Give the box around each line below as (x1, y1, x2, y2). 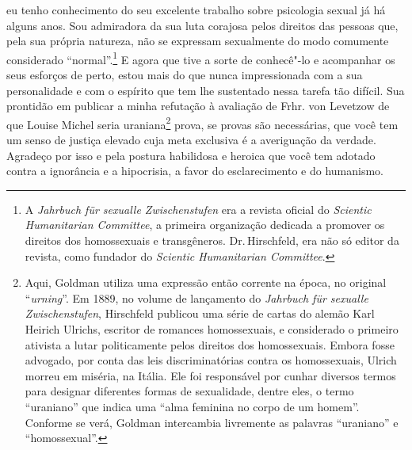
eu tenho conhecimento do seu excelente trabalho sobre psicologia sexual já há (6, 2, 386, 17)
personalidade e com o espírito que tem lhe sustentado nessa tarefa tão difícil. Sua (6, 82, 405, 98)
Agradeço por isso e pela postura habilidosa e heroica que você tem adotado (6, 147, 376, 163)
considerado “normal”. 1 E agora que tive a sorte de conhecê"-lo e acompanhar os (6, 48, 395, 67)
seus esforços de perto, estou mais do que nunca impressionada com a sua (6, 67, 363, 83)
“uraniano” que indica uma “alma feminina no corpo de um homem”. (25, 398, 360, 414)
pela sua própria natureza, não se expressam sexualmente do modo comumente (6, 32, 389, 49)
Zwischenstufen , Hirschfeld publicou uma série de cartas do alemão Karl (25, 305, 375, 322)
